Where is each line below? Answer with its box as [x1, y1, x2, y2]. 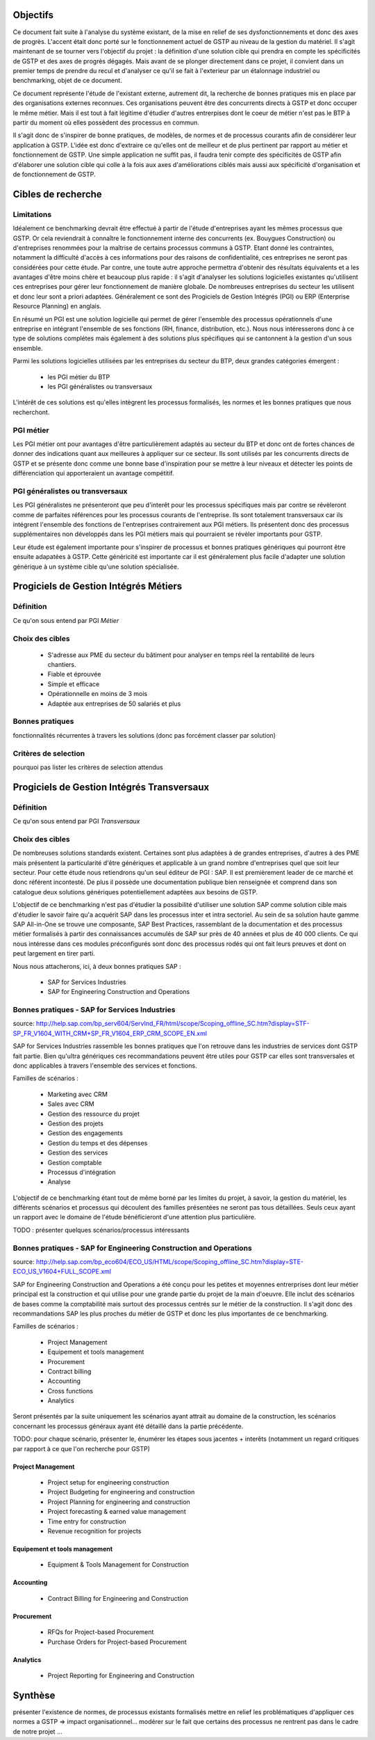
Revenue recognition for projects [47, 1526, 142, 1535]
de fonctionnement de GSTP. [12, 170, 96, 178]
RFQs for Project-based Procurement [47, 1628, 154, 1636]
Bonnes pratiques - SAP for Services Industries [12, 1005, 176, 1015]
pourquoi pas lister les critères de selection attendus [12, 763, 163, 771]
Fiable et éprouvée [47, 670, 101, 679]
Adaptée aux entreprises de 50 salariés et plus [47, 699, 181, 708]
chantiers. [47, 661, 76, 669]
